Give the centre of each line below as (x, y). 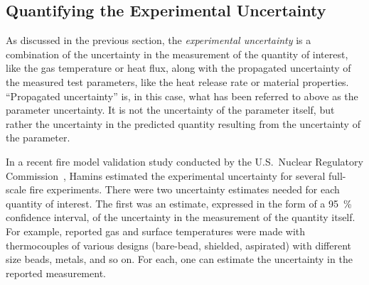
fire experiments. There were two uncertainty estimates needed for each (184, 189)
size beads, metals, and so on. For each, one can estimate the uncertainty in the (179, 259)
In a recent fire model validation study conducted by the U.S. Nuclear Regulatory (184, 161)
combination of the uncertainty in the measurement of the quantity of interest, (177, 54)
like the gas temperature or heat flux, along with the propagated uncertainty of (178, 68)
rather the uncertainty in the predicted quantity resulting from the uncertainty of (183, 123)
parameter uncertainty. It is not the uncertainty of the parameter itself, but (170, 110)
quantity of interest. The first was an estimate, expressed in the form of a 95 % (179, 203)
